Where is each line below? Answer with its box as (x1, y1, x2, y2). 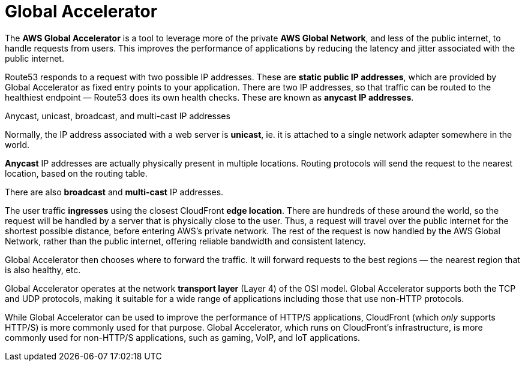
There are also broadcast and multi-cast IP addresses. (5, 186, 224, 197)
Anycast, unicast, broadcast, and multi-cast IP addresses (5, 110, 230, 121)
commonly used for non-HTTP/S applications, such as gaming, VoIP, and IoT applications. (5, 332, 361, 343)
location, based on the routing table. (5, 168, 148, 179)
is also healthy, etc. (5, 264, 81, 275)
